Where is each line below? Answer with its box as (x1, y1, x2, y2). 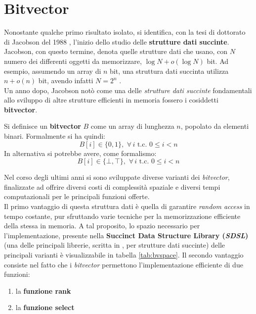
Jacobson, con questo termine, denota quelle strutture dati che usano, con (4, 46, 228, 56)
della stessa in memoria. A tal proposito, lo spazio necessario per (4, 220, 200, 231)
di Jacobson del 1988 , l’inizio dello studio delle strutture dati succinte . (4, 36, 229, 47)
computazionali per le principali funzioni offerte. (4, 191, 150, 202)
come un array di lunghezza (90, 121, 174, 131)
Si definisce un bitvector (4, 121, 81, 131)
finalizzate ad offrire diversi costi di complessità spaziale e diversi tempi (4, 181, 220, 192)
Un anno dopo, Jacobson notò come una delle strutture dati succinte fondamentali (4, 85, 252, 95)
